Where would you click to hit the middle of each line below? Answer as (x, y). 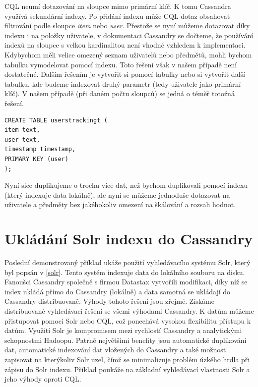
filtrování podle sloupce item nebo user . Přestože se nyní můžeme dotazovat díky (127, 26)
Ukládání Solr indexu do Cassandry (129, 239)
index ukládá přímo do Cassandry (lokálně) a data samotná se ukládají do (118, 291)
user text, (22, 139)
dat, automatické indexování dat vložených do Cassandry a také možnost (115, 350)
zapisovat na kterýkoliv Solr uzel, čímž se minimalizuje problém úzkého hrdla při (127, 359)
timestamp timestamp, (40, 149)
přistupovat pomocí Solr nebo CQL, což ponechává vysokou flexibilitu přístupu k (128, 320)
